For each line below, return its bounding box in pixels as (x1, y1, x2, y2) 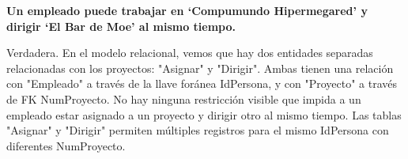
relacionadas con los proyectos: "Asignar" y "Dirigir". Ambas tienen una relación (6, 59, 394, 76)
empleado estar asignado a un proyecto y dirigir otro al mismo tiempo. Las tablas (6, 106, 402, 123)
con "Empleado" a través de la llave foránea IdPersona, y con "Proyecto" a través (6, 75, 398, 92)
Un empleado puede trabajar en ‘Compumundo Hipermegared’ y (6, 2, 368, 18)
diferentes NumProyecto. (6, 137, 126, 153)
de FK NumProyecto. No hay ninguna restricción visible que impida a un (6, 90, 361, 107)
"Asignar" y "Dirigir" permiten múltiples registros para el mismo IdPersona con (6, 122, 389, 138)
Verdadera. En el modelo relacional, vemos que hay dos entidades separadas (6, 44, 373, 61)
